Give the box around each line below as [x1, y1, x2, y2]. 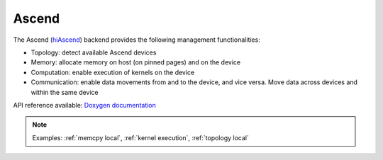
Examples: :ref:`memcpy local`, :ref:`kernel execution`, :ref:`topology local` [32, 133, 250, 142]
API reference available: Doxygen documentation [13, 101, 156, 109]
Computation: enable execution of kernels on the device [30, 68, 195, 76]
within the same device [30, 88, 99, 96]
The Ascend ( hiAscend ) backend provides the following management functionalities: [13, 35, 260, 44]
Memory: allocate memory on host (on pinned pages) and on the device [30, 58, 241, 67]
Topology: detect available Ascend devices [30, 48, 157, 57]
